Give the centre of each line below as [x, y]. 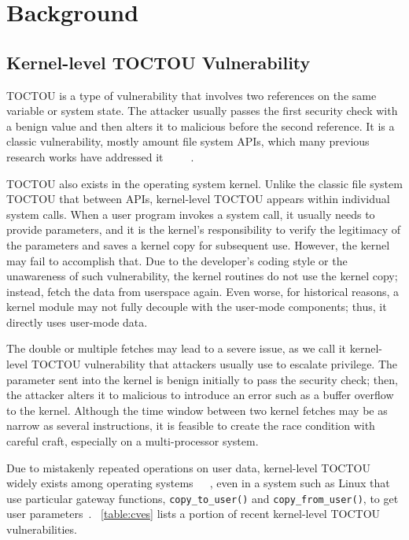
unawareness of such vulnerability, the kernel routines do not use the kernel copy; [202, 276]
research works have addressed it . [100, 156]
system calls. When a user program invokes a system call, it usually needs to [191, 214]
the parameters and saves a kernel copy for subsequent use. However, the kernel [198, 244]
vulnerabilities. [42, 529]
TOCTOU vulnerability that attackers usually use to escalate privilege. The [214, 364]
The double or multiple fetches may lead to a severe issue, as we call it [177, 348]
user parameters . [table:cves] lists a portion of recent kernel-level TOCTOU [193, 514]
